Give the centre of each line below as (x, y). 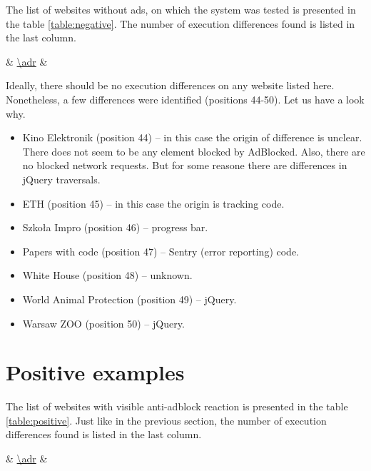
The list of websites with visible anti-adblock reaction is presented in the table (177, 406)
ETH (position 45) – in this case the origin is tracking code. (153, 203)
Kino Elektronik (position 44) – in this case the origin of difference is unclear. (192, 137)
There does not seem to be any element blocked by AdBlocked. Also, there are (194, 151)
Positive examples (95, 372)
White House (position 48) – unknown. (107, 275)
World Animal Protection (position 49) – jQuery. (129, 299)
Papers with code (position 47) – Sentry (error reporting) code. (161, 251)
